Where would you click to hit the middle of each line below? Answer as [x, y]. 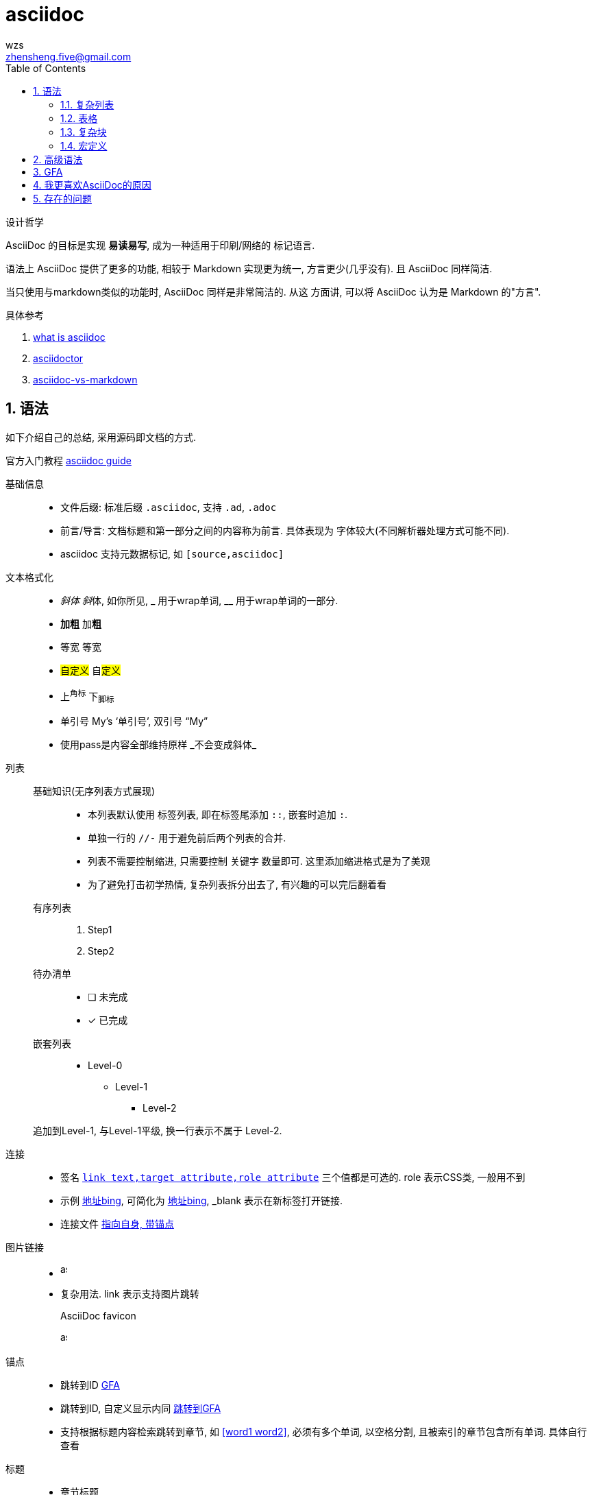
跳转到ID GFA [90, 1385]
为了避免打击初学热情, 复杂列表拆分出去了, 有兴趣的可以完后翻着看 [237, 885]
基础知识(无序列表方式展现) [94, 791]
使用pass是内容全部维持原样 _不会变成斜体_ [159, 745]
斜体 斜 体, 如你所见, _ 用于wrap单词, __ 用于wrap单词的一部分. [199, 600]
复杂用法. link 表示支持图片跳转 [130, 1294]
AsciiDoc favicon [98, 1316]
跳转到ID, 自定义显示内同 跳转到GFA [141, 1409]
